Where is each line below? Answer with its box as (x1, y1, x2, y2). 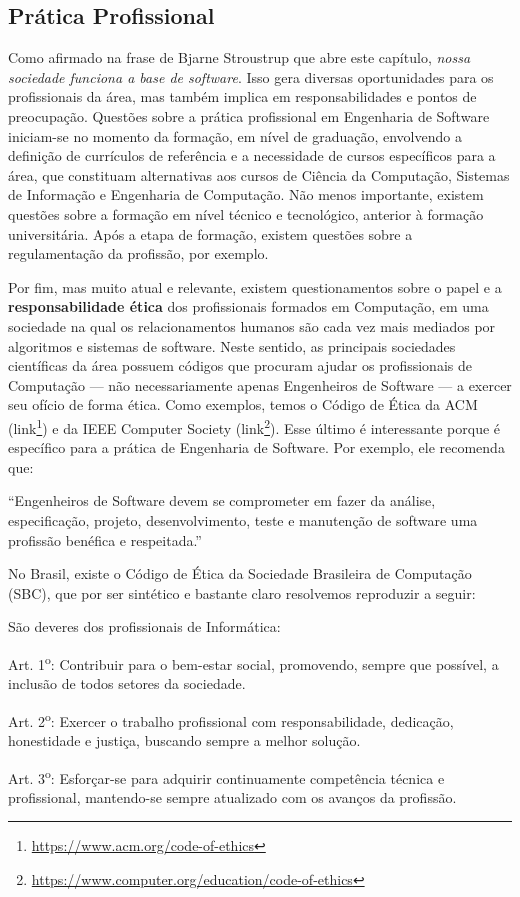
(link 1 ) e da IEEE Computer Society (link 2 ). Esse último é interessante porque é (8, 414, 501, 438)
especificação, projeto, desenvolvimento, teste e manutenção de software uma (8, 509, 478, 530)
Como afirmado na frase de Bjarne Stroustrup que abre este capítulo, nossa (8, 47, 471, 68)
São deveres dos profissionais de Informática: (8, 616, 281, 637)
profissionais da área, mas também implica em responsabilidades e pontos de (8, 86, 477, 107)
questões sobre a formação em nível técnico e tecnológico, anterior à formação (8, 203, 484, 224)
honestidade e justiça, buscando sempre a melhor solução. (8, 729, 361, 750)
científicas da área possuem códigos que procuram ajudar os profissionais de (8, 355, 472, 376)
